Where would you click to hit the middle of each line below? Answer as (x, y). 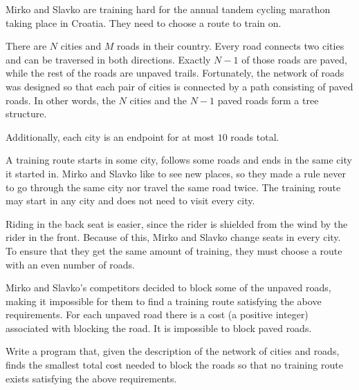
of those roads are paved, (294, 59)
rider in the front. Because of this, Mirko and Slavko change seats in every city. (173, 237)
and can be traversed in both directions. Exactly (108, 59)
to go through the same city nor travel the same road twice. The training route (173, 187)
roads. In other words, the (61, 100)
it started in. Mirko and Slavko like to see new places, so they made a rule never (176, 173)
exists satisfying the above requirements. (91, 378)
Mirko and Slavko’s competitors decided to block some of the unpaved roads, (168, 287)
